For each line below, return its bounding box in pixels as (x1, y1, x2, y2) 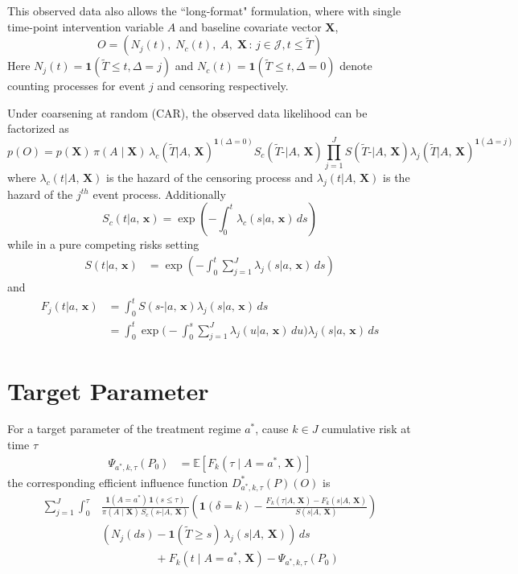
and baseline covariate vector (179, 18, 322, 35)
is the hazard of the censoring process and (106, 169, 314, 186)
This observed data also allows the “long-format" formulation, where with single (7, 2, 401, 19)
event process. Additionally (92, 185, 226, 202)
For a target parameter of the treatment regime (7, 420, 241, 437)
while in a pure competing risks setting (7, 236, 199, 253)
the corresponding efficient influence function (7, 473, 228, 490)
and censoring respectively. (157, 77, 289, 94)
